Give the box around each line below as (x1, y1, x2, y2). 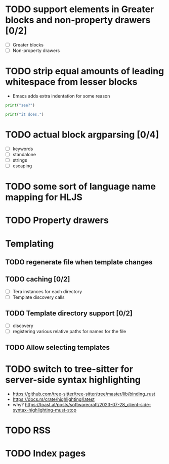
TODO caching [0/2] (5, 275, 70, 284)
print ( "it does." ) (5, 112, 44, 117)
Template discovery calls (12, 294, 65, 300)
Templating (5, 238, 54, 249)
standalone (12, 151, 36, 157)
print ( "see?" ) (5, 103, 35, 108)
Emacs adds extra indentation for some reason (12, 93, 110, 99)
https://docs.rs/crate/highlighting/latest (12, 396, 95, 402)
